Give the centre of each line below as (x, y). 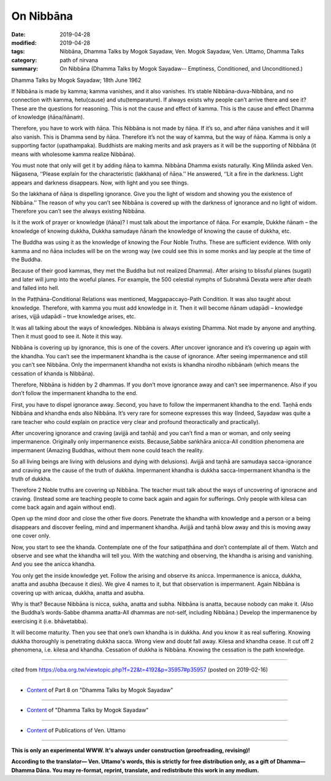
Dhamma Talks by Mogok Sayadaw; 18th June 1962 (76, 80)
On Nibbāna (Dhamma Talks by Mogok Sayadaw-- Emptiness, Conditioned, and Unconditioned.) (181, 69)
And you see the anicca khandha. (54, 564)
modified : (24, 42)
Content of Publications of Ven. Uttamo (76, 730)
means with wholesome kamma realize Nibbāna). (74, 154)
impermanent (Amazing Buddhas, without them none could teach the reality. (108, 450)
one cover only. (31, 536)
